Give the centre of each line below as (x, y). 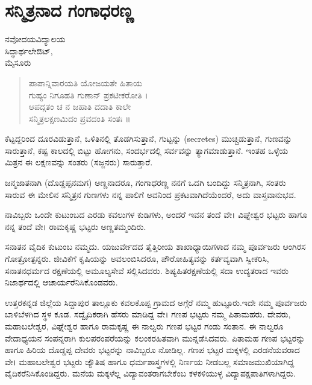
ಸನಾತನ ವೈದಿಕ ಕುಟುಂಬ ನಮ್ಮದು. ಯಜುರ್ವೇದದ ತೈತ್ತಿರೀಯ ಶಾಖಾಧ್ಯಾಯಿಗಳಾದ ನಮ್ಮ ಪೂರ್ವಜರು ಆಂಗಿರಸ (155, 247)
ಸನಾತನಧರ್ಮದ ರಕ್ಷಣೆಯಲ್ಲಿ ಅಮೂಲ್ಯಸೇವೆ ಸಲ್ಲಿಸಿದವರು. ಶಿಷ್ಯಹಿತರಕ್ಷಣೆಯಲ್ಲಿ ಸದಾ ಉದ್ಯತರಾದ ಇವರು (147, 270)
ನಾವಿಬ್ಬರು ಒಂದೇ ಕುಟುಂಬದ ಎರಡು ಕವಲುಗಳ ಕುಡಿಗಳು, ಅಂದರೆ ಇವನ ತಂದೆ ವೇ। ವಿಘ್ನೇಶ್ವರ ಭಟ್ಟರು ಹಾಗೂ (156, 215)
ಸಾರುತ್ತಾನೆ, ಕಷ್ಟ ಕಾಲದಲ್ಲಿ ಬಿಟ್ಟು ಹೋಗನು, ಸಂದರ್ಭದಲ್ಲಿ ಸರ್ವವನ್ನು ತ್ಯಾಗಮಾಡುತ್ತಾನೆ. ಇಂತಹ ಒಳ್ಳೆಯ (147, 150)
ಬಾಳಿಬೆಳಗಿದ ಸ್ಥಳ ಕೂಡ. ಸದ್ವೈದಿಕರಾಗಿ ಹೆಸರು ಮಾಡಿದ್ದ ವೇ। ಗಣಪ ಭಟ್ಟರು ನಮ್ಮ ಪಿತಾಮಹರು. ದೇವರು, (148, 314)
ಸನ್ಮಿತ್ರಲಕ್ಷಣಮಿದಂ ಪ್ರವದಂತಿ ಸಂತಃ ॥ (80, 118)
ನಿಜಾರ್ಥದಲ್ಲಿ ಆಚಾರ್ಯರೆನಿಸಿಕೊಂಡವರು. (61, 282)
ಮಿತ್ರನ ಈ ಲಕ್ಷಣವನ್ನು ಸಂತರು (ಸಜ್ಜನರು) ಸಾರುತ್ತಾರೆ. (79, 162)
